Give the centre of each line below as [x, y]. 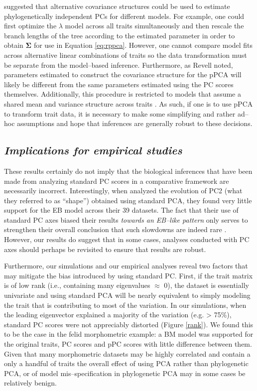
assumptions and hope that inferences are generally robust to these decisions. [135, 123]
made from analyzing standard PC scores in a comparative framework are [117, 181]
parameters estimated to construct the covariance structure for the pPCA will [123, 74]
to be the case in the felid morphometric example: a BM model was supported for [129, 334]
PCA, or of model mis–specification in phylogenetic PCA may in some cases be [125, 373]
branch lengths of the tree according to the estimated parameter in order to [120, 35]
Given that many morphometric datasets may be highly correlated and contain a [127, 353]
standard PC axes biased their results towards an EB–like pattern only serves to [126, 219]
